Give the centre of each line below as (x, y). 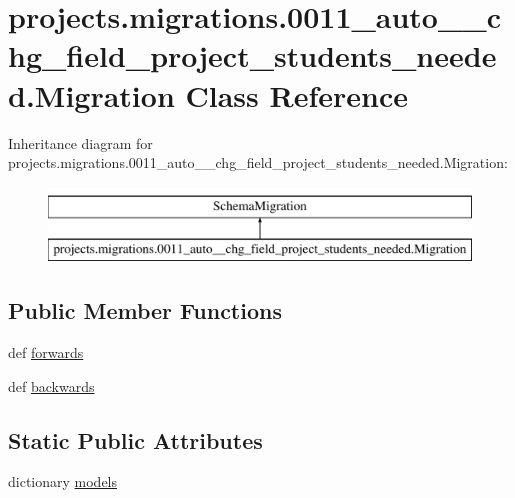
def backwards (51, 385)
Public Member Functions (145, 310)
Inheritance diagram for (80, 142)
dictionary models (63, 481)
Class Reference (297, 94)
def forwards (46, 352)
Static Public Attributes (135, 439)
